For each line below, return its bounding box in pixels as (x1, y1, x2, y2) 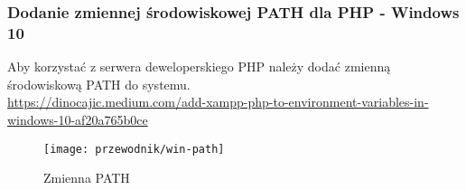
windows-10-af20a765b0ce (7, 109, 148, 128)
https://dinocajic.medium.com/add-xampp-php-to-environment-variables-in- (7, 92, 429, 111)
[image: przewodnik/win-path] (43, 142, 225, 156)
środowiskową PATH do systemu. (7, 74, 191, 93)
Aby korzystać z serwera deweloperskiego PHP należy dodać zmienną (7, 57, 391, 76)
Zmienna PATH (43, 168, 130, 187)
